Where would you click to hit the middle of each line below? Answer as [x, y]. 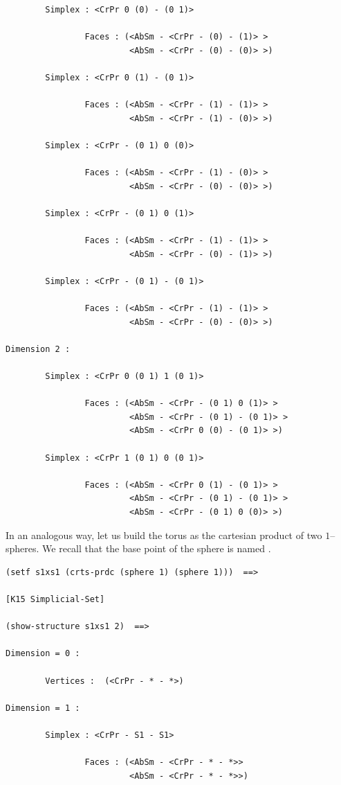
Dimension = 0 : [43, 654]
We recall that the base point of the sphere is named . [157, 548]
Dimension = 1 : [43, 708]
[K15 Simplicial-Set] [55, 599]
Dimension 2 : [38, 349]
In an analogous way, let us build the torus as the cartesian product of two [164, 535]
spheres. [22, 548]
